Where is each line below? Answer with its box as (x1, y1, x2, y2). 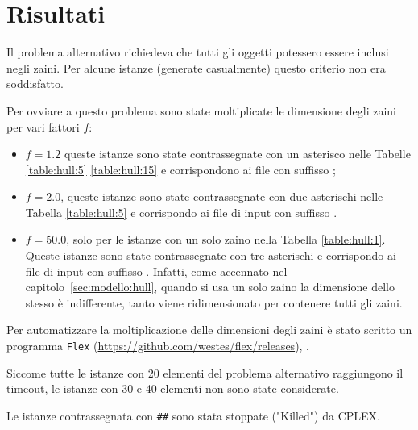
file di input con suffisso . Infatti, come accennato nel (25, 262, 288, 279)
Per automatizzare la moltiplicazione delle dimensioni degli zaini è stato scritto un (6, 321, 412, 338)
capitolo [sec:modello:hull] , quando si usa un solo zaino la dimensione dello (25, 278, 395, 295)
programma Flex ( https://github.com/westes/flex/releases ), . (6, 337, 310, 354)
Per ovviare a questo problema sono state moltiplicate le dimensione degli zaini (6, 102, 396, 119)
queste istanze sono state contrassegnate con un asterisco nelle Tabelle (64, 145, 411, 162)
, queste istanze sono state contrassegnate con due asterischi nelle (60, 188, 383, 205)
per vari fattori (6, 118, 80, 135)
